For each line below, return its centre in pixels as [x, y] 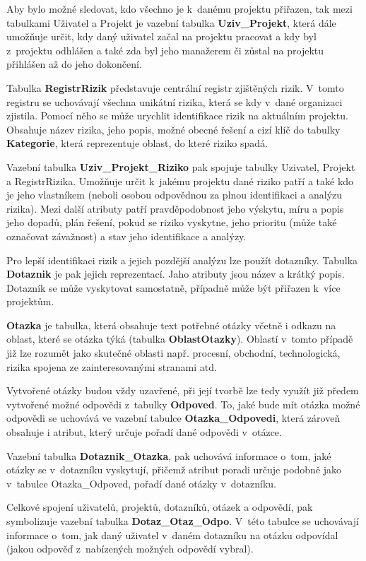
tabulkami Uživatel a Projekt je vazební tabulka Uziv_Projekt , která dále [171, 22]
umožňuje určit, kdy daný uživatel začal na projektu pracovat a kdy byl [161, 36]
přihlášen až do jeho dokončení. [74, 64]
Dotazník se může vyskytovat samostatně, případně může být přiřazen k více [173, 287]
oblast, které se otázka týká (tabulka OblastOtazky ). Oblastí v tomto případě [180, 339]
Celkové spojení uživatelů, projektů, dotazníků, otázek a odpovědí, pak [160, 507]
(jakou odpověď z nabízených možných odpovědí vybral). [130, 549]
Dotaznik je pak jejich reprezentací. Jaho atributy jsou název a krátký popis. [176, 274]
